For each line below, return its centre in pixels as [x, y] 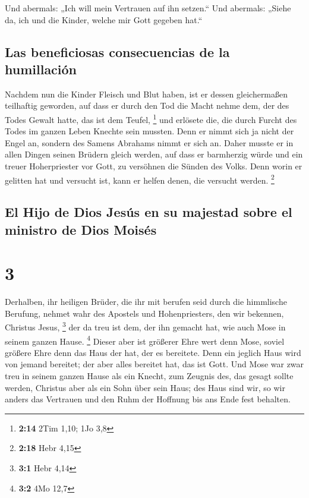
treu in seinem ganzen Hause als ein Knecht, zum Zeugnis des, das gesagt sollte [149, 376]
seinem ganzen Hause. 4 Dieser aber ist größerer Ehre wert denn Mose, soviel [145, 340]
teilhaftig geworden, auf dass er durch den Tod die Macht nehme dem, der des [147, 105]
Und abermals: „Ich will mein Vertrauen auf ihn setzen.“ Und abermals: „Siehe [148, 8]
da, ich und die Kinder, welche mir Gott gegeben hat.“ [104, 19]
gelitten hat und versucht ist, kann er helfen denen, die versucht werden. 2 [140, 179]
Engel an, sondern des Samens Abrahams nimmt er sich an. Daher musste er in [149, 142]
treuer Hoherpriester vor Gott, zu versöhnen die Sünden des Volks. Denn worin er [154, 166]
